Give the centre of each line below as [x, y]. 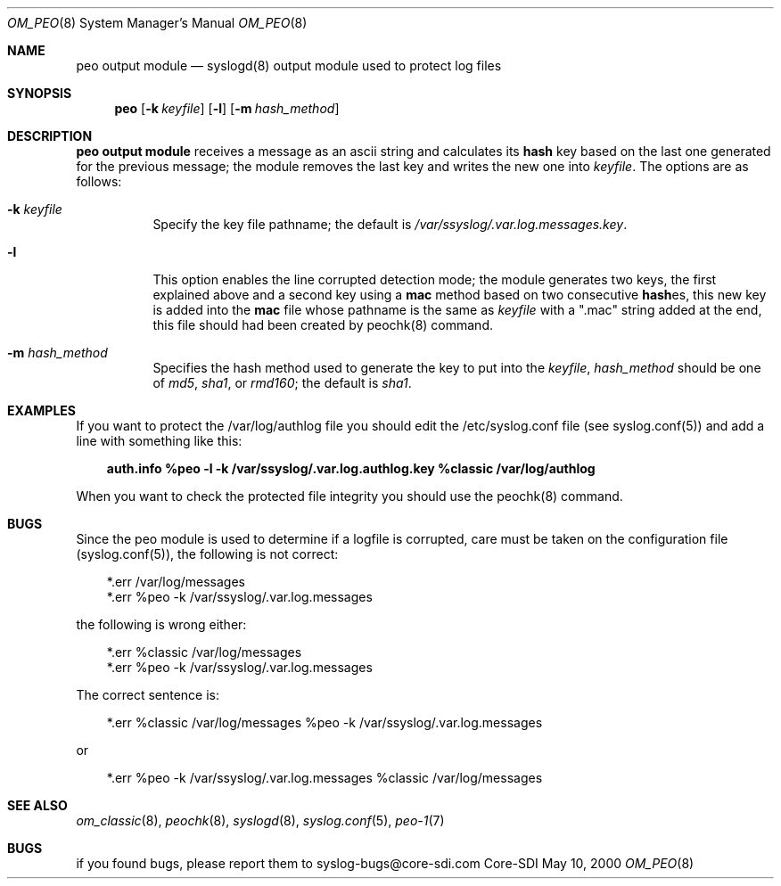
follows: [99, 181]
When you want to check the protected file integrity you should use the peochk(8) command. [349, 496]
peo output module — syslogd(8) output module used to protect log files [289, 66]
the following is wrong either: [161, 624]
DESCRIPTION [50, 136]
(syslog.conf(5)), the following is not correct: [207, 554]
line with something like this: [159, 441]
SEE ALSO [37, 805]
